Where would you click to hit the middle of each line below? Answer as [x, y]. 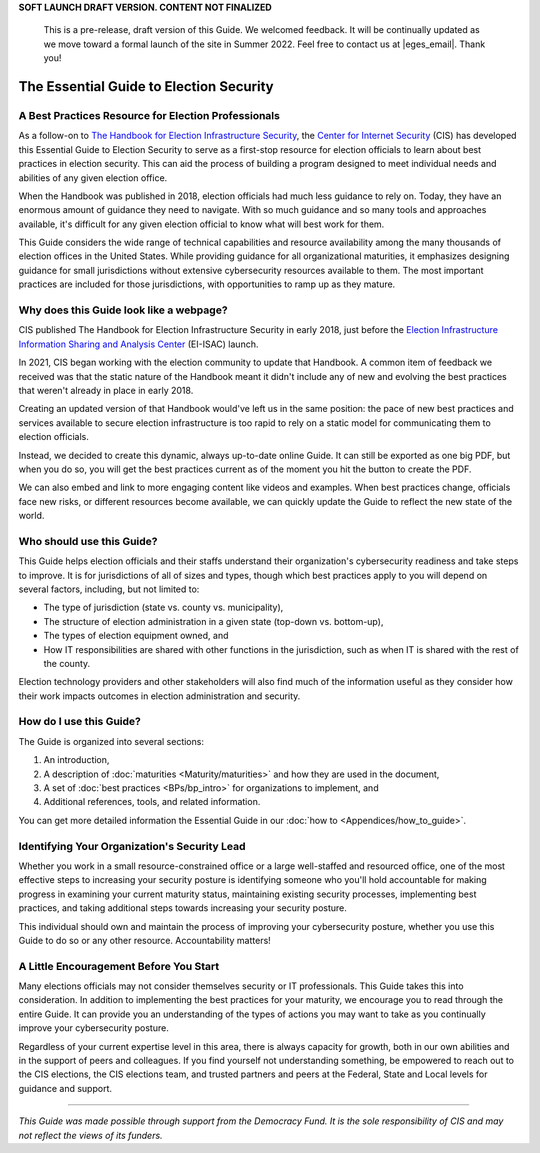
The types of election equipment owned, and [136, 636]
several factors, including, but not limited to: [109, 589]
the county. [67, 663]
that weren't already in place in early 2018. [106, 390]
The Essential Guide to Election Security [146, 86]
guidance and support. [65, 1088]
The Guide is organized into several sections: [111, 741]
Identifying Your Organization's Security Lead [132, 846]
